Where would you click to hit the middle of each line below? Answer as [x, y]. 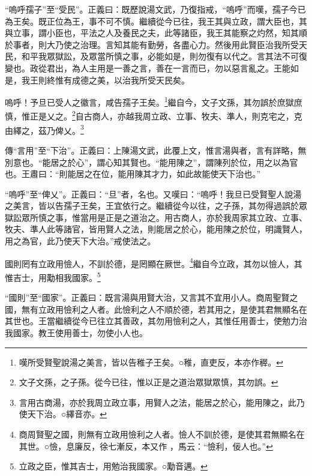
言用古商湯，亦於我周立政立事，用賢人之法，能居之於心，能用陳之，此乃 [162, 402]
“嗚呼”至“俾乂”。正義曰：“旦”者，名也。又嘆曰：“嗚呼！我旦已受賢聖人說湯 [153, 194]
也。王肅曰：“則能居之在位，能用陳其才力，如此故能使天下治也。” [133, 174]
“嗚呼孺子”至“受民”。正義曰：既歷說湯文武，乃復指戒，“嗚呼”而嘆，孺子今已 [155, 9]
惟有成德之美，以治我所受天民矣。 [122, 80]
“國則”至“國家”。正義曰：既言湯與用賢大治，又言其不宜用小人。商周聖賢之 [151, 297]
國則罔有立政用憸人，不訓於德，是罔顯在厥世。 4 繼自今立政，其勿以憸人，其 [154, 262]
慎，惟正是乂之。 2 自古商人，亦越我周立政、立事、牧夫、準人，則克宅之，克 [154, 115]
